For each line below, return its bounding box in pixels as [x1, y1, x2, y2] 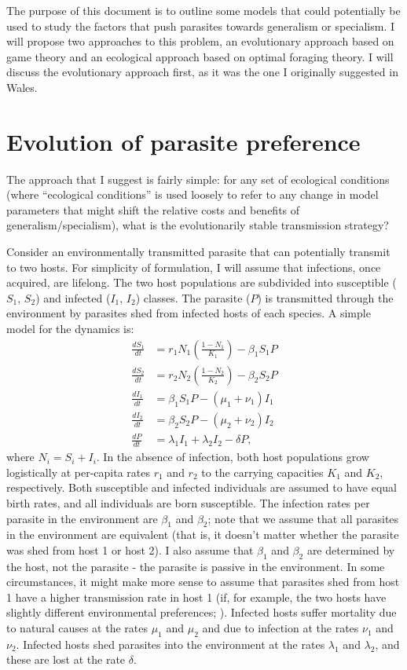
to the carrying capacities [201, 463, 324, 480]
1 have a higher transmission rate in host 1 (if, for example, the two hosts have [6, 588, 387, 605]
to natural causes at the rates [6, 620, 148, 636]
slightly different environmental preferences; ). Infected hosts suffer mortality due [6, 604, 397, 621]
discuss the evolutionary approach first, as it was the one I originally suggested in [6, 64, 398, 80]
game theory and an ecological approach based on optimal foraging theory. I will [6, 48, 394, 64]
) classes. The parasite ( [135, 289, 251, 306]
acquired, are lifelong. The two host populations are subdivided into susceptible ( [6, 274, 397, 291]
